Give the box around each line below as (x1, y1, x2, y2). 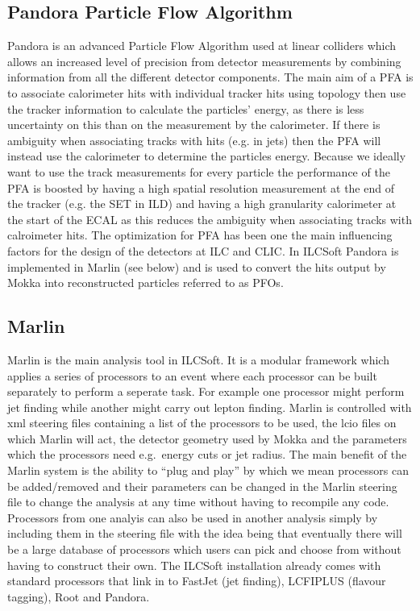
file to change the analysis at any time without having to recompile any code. (7, 493, 389, 510)
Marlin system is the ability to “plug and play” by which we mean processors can (7, 462, 409, 479)
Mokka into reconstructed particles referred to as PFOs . (7, 274, 284, 291)
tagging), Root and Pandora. (7, 588, 150, 605)
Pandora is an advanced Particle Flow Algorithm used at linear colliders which (7, 37, 397, 54)
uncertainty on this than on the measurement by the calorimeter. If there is (7, 116, 380, 133)
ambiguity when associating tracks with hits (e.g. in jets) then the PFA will (7, 131, 381, 148)
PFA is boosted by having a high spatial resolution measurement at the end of (7, 179, 394, 196)
